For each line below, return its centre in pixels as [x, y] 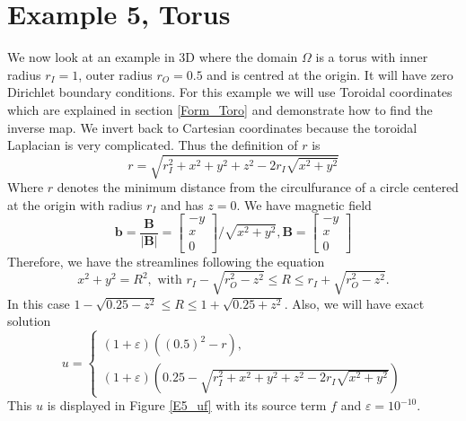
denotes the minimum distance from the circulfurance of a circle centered [258, 187]
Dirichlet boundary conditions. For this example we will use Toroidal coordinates [230, 92]
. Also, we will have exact [354, 303]
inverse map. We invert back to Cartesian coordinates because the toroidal [212, 127]
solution [29, 321]
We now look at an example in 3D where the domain [153, 57]
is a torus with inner [372, 57]
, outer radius [115, 74]
